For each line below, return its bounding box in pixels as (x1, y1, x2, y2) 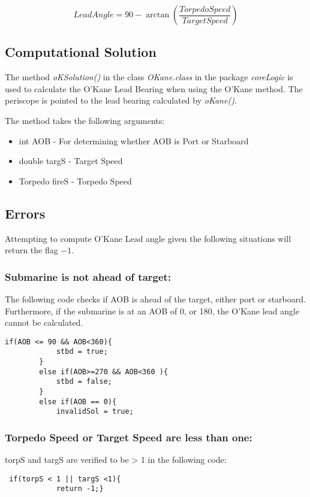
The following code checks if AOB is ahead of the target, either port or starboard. (5, 292, 306, 305)
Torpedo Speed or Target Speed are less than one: (5, 429, 252, 444)
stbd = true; (56, 347, 108, 356)
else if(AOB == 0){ (39, 397, 117, 406)
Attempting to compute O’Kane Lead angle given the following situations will (5, 232, 291, 244)
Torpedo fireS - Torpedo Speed (19, 174, 132, 187)
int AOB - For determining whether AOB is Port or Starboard (19, 134, 249, 147)
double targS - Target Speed (19, 154, 123, 167)
